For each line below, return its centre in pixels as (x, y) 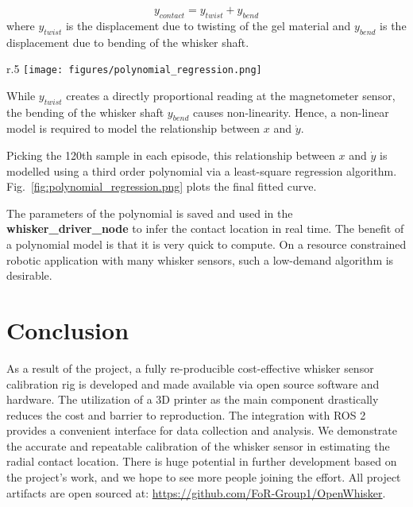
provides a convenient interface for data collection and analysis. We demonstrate (202, 430)
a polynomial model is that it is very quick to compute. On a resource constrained (206, 244)
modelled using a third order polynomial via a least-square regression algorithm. (202, 170)
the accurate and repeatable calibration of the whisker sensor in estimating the (198, 445)
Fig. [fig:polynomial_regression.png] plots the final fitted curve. (162, 186)
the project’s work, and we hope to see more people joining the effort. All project (204, 477)
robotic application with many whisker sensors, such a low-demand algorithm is (200, 259)
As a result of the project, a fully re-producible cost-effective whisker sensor (190, 368)
